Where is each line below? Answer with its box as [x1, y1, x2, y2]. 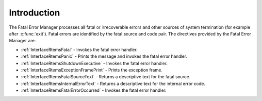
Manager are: [9, 38, 36, 44]
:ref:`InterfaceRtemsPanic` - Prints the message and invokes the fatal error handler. [21, 53, 187, 59]
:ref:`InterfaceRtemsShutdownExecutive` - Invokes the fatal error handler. [21, 60, 168, 66]
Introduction [9, 7, 60, 18]
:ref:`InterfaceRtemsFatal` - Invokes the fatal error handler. [21, 47, 138, 52]
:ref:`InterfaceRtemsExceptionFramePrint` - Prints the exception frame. [21, 67, 163, 73]
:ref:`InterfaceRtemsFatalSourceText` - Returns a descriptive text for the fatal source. [21, 74, 191, 80]
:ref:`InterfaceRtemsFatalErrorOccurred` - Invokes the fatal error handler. [21, 87, 167, 93]
